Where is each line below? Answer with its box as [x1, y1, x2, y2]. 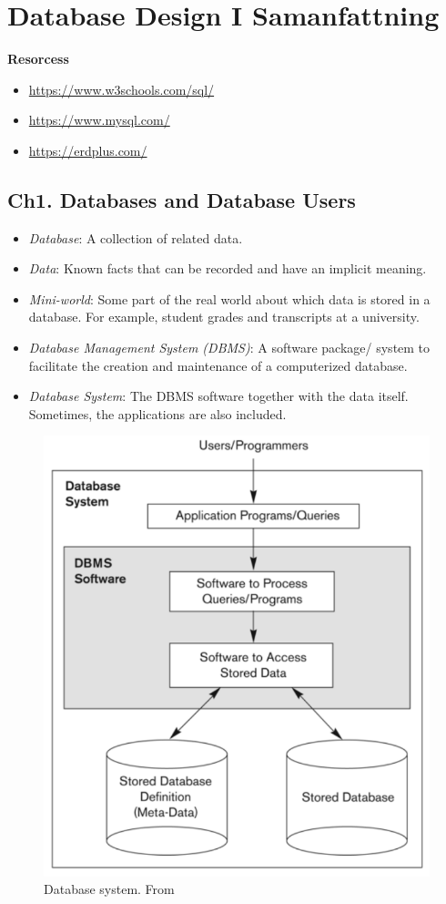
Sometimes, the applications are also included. [28, 404, 287, 423]
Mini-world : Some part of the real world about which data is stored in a [28, 289, 431, 308]
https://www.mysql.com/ [28, 110, 170, 129]
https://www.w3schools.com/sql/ [28, 79, 215, 98]
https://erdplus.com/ [28, 140, 147, 159]
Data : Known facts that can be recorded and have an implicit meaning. [28, 259, 427, 278]
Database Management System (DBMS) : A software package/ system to [28, 338, 431, 357]
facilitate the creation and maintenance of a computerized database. [28, 355, 408, 375]
